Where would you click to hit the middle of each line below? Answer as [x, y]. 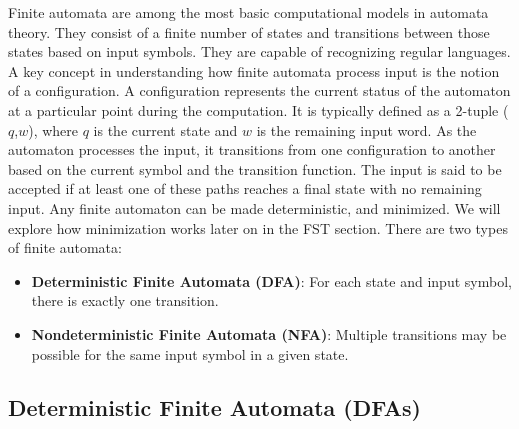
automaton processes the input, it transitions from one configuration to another [252, 149]
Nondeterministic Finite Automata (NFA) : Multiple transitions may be [269, 333]
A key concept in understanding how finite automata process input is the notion [254, 70]
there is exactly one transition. [125, 300]
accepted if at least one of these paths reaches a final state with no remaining [245, 188]
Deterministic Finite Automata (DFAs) [214, 407]
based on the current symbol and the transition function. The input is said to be [255, 168]
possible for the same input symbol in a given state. [190, 353]
